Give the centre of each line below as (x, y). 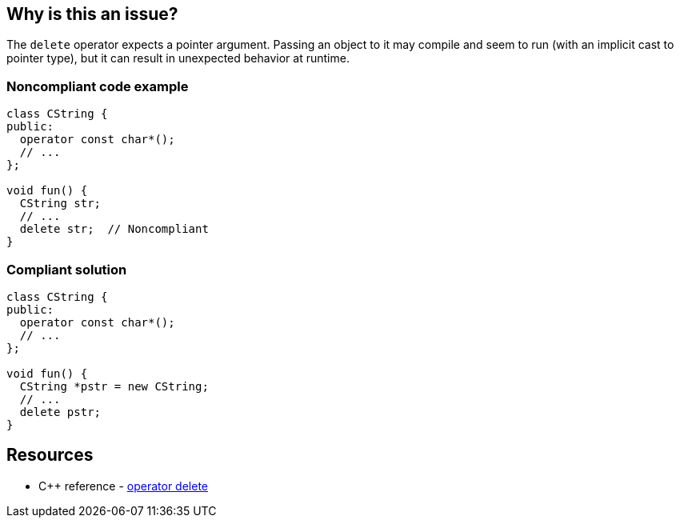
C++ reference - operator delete (123, 486)
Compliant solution (67, 269)
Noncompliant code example (98, 86)
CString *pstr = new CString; (114, 386)
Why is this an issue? (92, 14)
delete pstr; (60, 412)
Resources (50, 455)
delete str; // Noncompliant (114, 229)
